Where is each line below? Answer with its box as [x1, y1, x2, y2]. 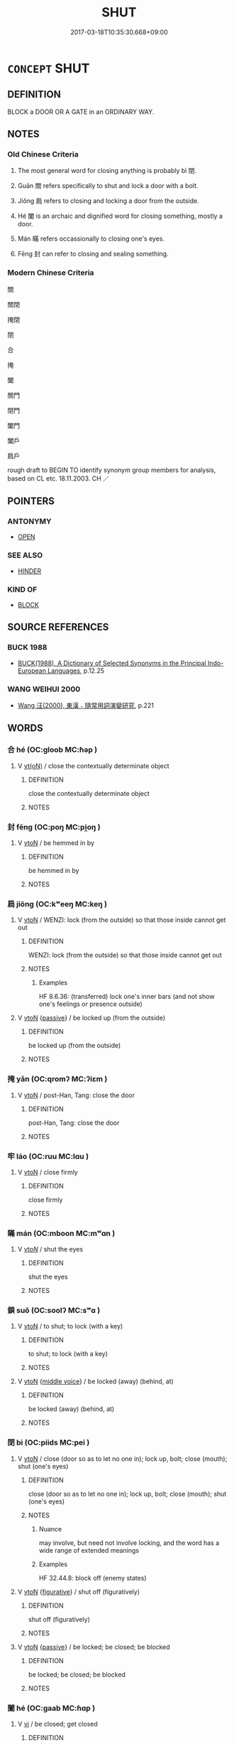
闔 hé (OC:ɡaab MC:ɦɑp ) [7, 1703, 96, 1713]
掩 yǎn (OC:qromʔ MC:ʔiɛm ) [7, 1074, 108, 1084]
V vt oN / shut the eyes [17, 1245, 84, 1254]
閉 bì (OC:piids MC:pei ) [7, 1437, 90, 1447]
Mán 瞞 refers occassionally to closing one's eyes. [17, 234, 165, 243]
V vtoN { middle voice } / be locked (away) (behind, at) [17, 1377, 174, 1385]
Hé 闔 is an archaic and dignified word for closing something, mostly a [17, 211, 223, 221]
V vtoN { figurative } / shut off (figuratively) [17, 1587, 140, 1595]
